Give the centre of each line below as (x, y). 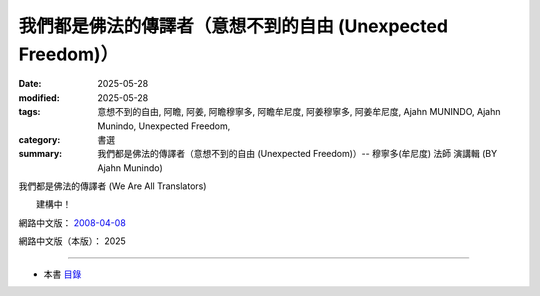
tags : (29, 112)
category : (39, 139)
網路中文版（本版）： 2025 (72, 241)
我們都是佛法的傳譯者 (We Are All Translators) (112, 186)
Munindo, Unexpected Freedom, (164, 126)
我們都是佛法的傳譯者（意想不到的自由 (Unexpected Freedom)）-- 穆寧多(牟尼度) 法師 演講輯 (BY (297, 154)
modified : (39, 97)
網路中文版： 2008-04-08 (72, 222)
